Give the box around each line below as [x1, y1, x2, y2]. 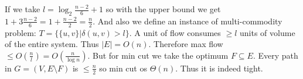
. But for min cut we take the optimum [87, 49, 229, 61]
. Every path [253, 49, 298, 61]
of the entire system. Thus [5, 38, 99, 50]
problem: [5, 26, 36, 38]
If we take [5, 3, 40, 15]
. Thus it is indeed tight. [175, 62, 263, 74]
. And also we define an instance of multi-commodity [93, 15, 282, 27]
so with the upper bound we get [105, 3, 221, 15]
